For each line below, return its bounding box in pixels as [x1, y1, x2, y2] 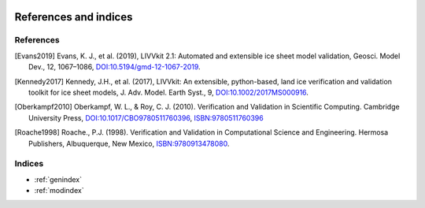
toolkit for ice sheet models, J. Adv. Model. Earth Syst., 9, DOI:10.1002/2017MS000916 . [28, 87, 309, 97]
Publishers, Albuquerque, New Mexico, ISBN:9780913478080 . [28, 139, 230, 148]
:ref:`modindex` [34, 186, 84, 195]
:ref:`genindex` [34, 174, 83, 184]
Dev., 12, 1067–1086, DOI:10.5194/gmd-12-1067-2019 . [28, 62, 201, 72]
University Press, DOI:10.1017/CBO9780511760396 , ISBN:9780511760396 [28, 113, 264, 122]
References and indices [14, 10, 133, 24]
